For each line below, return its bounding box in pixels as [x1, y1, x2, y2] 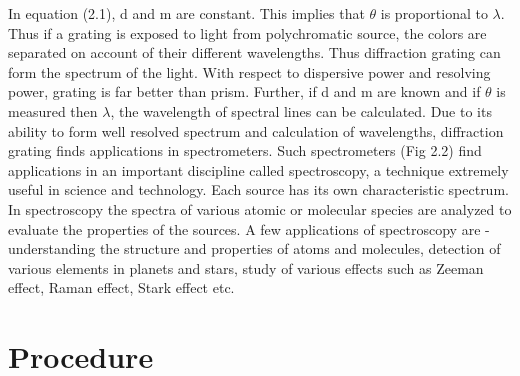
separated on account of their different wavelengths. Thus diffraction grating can [8, 42, 501, 63]
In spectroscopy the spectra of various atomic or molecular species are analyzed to [8, 198, 512, 219]
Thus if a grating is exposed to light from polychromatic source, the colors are [8, 22, 487, 43]
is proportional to [380, 3, 488, 23]
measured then [8, 100, 98, 121]
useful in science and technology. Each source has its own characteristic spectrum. [8, 179, 509, 200]
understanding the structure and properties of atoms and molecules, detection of [8, 238, 501, 259]
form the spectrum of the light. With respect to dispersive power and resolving [8, 61, 491, 82]
